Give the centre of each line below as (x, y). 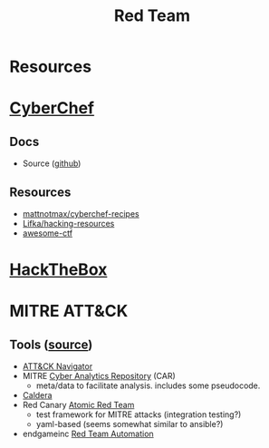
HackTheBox (58, 270)
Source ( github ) (52, 163)
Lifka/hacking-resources (68, 224)
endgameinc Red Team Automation (88, 434)
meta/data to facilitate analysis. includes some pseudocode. (148, 385)
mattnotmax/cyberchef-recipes (81, 214)
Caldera (37, 395)
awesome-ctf (48, 233)
